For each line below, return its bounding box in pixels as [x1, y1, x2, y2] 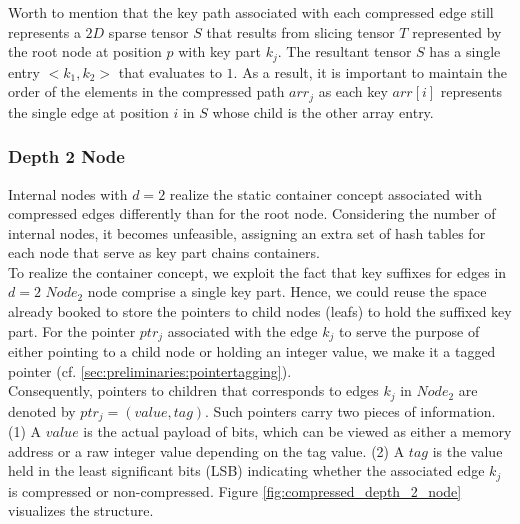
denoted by [8, 400, 76, 421]
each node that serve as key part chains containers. [8, 242, 320, 263]
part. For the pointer [8, 320, 136, 341]
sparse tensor [108, 21, 189, 42]
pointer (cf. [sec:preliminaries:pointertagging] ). [8, 360, 292, 381]
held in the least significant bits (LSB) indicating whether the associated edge [8, 460, 485, 481]
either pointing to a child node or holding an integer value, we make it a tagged [8, 341, 496, 362]
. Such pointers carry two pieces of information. [205, 400, 496, 421]
